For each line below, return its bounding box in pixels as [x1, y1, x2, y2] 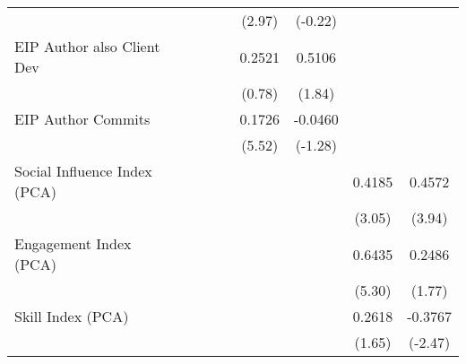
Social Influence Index [14, 160, 152, 181]
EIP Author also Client [14, 36, 160, 56]
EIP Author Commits [14, 108, 151, 129]
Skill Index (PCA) [14, 306, 129, 326]
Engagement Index [14, 233, 132, 254]
